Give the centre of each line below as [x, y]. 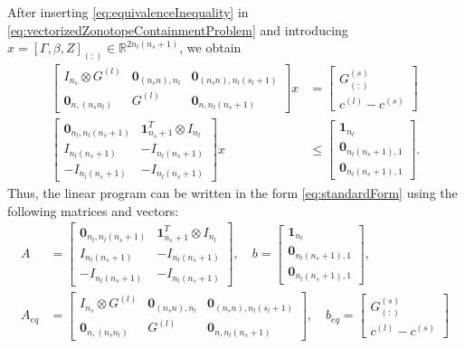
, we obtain [210, 47]
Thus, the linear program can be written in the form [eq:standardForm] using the [232, 193]
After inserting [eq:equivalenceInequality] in [128, 12]
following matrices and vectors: [93, 210]
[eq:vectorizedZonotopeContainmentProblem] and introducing [178, 29]
